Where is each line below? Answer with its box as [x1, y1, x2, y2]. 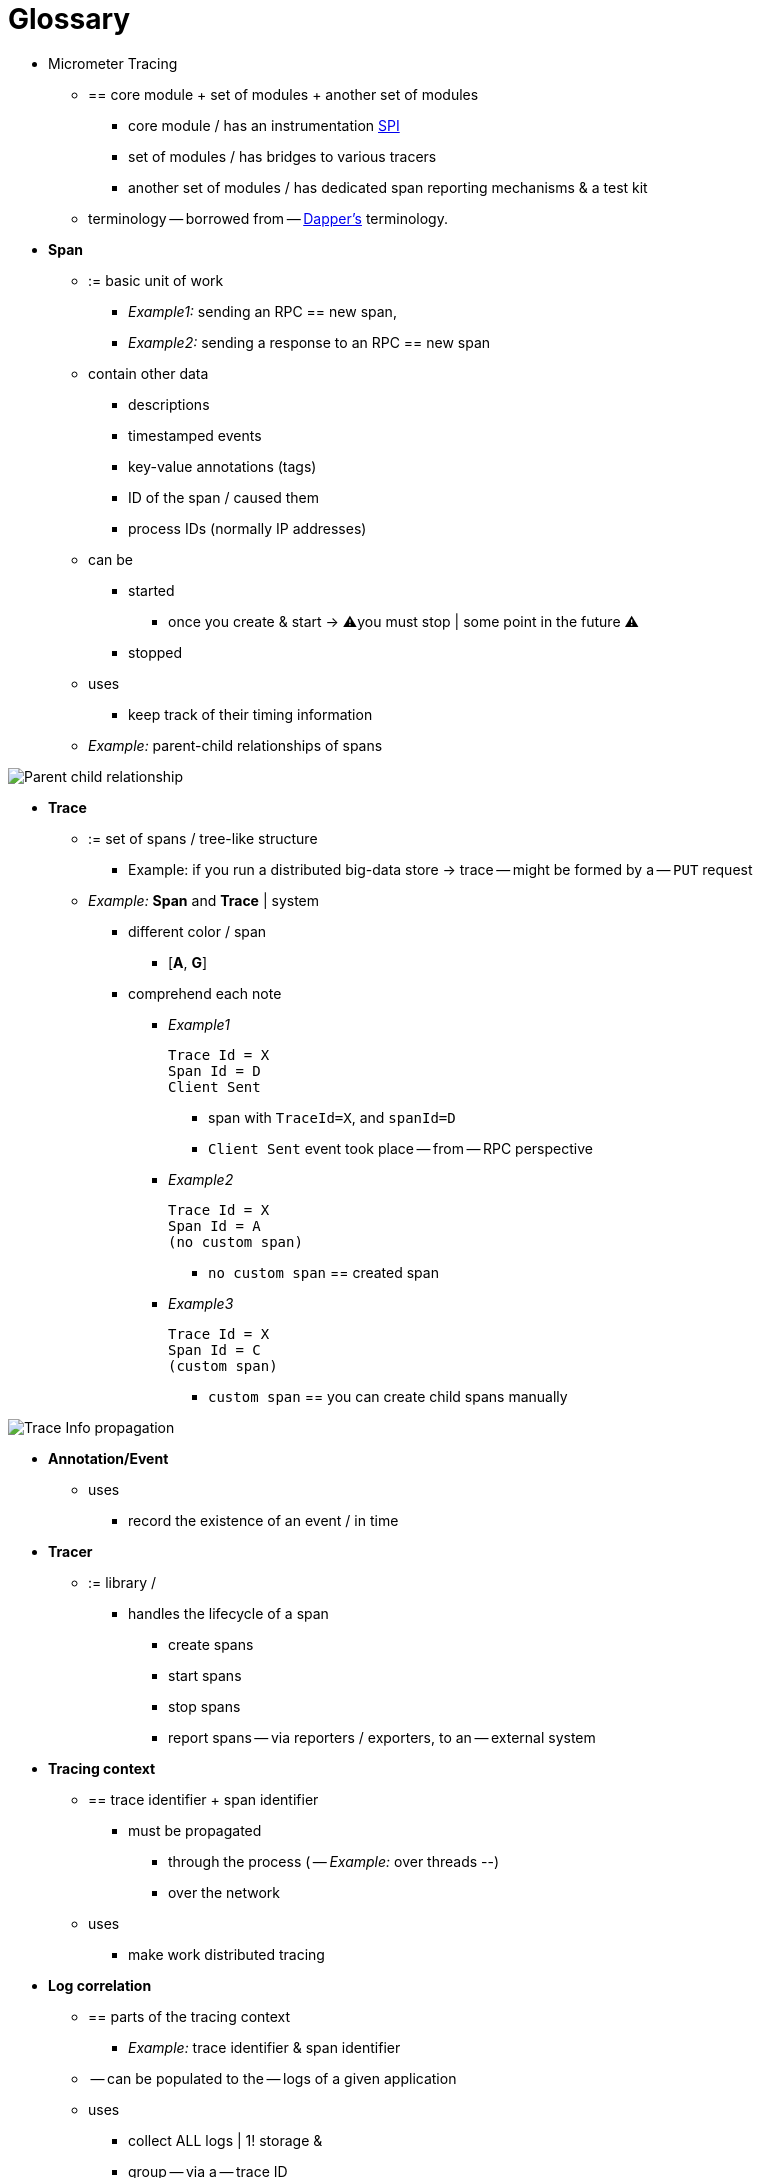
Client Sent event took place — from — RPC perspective [208, 1139, 593, 1157]
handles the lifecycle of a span [128, 1604, 329, 1622]
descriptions [128, 395, 210, 413]
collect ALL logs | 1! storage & [128, 2131, 323, 2149]
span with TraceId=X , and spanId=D [208, 1108, 456, 1126]
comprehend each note [128, 984, 282, 1002]
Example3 [168, 1294, 234, 1312]
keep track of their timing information [128, 705, 373, 723]
